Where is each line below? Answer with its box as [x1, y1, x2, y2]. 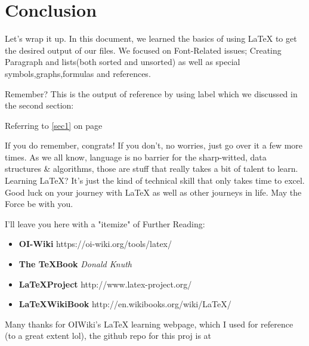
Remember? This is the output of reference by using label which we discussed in [5, 87, 298, 100]
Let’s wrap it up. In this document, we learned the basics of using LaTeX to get [5, 32, 297, 45]
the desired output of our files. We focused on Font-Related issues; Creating [5, 44, 282, 56]
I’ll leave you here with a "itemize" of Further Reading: [5, 217, 205, 230]
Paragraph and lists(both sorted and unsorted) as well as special [5, 55, 240, 68]
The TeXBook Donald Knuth [18, 258, 132, 270]
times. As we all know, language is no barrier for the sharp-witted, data [5, 150, 267, 163]
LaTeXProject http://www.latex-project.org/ [18, 277, 192, 290]
